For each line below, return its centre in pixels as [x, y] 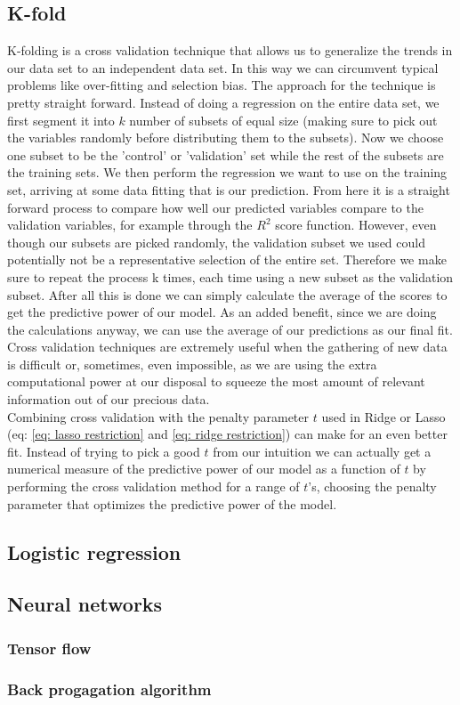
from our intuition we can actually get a [322, 451]
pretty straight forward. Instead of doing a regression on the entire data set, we [223, 102]
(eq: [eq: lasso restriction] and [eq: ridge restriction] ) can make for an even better [227, 434]
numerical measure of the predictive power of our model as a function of [204, 469]
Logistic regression [94, 551]
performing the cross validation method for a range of [153, 486]
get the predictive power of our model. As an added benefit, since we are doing [222, 312]
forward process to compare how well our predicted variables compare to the [215, 207]
